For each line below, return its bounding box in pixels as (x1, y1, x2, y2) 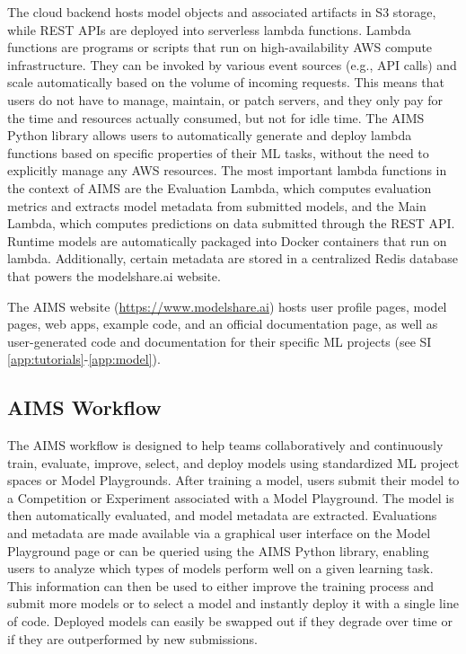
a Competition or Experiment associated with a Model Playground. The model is (7, 488, 454, 507)
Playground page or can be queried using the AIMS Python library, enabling (7, 541, 429, 560)
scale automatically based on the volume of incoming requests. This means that (7, 73, 444, 92)
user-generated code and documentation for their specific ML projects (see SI (7, 331, 432, 350)
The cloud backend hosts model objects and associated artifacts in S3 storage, (7, 3, 436, 21)
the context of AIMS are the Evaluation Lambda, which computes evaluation (7, 178, 432, 197)
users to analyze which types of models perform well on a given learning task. (7, 559, 434, 578)
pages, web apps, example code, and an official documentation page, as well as (7, 314, 438, 333)
